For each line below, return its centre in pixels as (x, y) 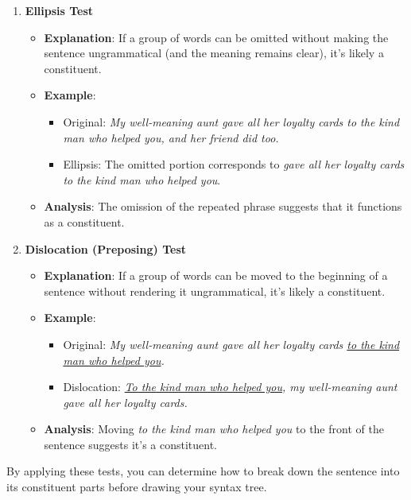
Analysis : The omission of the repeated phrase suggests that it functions (223, 206)
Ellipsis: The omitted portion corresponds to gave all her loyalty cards (234, 164)
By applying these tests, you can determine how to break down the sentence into (203, 471)
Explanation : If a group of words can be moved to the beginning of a (216, 275)
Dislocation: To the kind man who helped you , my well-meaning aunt (230, 387)
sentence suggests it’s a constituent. (131, 444)
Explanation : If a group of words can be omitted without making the (216, 37)
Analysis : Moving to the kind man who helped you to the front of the (214, 429)
